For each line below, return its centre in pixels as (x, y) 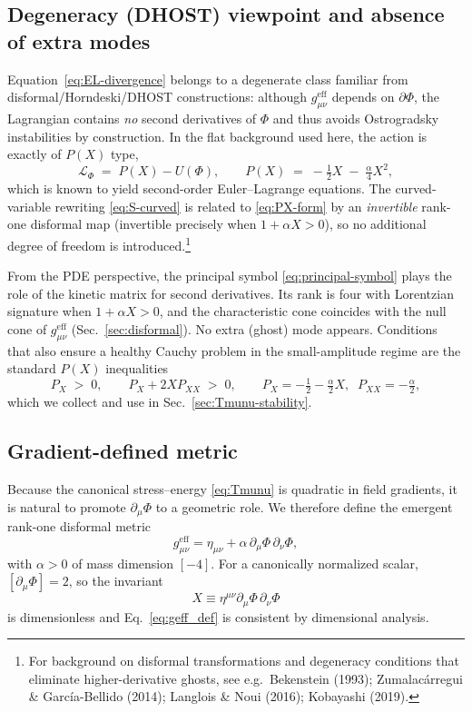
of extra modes (79, 40)
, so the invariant (116, 581)
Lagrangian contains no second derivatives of (132, 118)
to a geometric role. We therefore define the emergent (304, 506)
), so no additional (375, 224)
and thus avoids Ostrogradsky (356, 118)
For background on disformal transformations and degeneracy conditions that (244, 661)
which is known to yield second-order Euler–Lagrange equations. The (199, 188)
